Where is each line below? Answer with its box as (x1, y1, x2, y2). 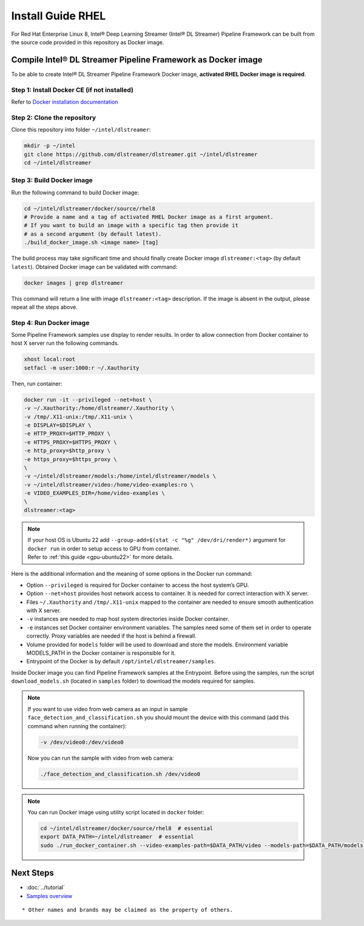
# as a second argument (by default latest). (24, 231, 162, 237)
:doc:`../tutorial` (26, 884, 65, 891)
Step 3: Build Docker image (11, 176, 93, 184)
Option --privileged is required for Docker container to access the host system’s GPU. (26, 581, 249, 589)
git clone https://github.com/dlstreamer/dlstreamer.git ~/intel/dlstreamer (24, 150, 258, 158)
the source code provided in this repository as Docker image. (11, 38, 164, 46)
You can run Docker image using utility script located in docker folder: (27, 808, 204, 816)
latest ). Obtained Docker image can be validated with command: (11, 263, 178, 270)
